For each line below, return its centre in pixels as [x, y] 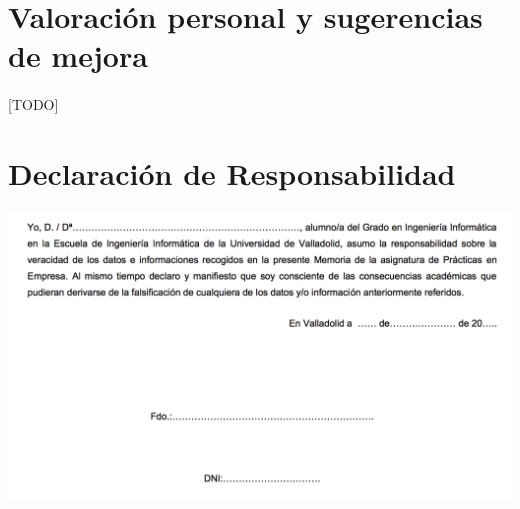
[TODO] [33, 104]
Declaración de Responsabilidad [232, 172]
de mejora [78, 55]
